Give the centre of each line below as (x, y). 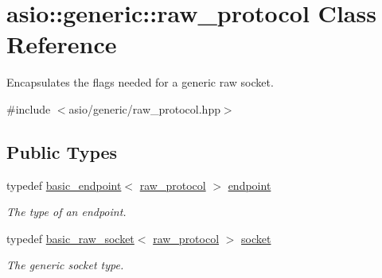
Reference (62, 44)
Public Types (62, 151)
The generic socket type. (65, 265)
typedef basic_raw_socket (70, 238)
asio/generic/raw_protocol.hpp (144, 108)
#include (29, 108)
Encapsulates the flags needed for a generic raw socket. (140, 82)
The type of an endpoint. (66, 212)
